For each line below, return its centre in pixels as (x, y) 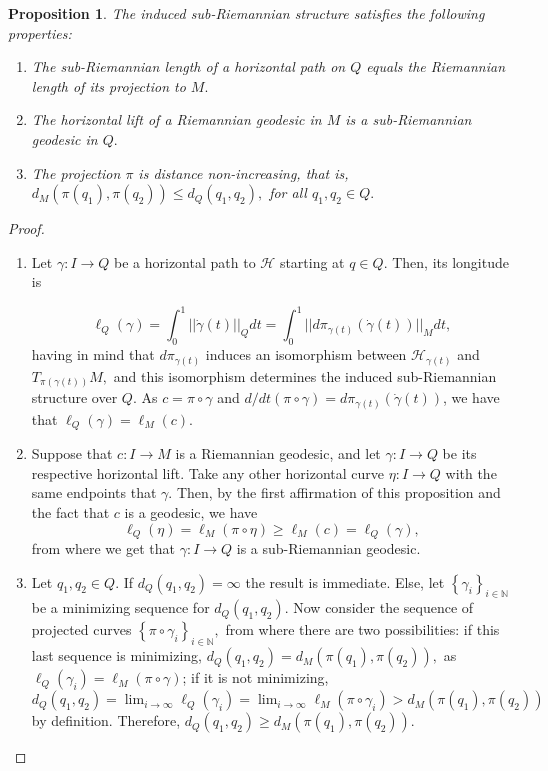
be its (459, 453)
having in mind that (93, 354)
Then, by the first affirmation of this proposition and (338, 492)
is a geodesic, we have (191, 512)
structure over (74, 397)
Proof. (26, 228)
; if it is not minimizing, (255, 677)
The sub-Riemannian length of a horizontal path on (188, 66)
